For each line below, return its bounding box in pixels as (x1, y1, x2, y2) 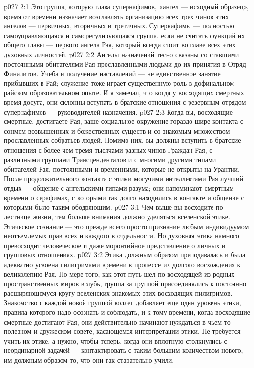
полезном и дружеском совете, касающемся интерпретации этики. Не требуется (4, 326, 241, 336)
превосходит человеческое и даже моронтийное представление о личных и (4, 240, 226, 250)
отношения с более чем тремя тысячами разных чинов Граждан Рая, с (4, 144, 212, 155)
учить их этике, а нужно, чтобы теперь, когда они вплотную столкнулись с (4, 335, 227, 346)
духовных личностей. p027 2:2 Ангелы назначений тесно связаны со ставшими (4, 49, 239, 59)
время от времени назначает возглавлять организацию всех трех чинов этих (4, 11, 229, 21)
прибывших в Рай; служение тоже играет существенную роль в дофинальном (4, 77, 234, 88)
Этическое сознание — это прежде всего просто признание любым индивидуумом (4, 221, 249, 231)
